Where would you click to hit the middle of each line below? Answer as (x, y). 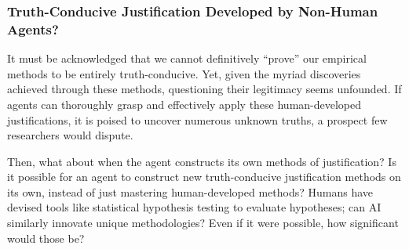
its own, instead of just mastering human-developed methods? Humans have (190, 191)
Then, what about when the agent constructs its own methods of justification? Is (202, 161)
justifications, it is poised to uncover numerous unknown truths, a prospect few (197, 119)
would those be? (46, 238)
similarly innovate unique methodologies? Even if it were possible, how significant (203, 223)
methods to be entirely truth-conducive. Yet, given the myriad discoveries (184, 73)
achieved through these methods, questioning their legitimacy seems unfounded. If (204, 89)
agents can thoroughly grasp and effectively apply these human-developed (184, 104)
